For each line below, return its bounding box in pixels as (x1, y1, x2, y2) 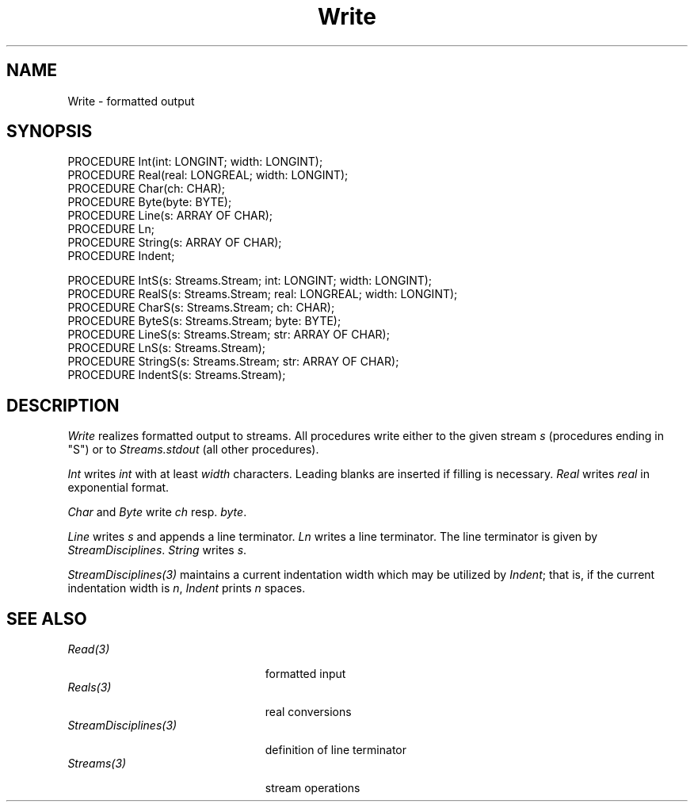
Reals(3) (67, 680, 112, 695)
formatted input (265, 667, 346, 681)
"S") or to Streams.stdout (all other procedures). (67, 442, 319, 457)
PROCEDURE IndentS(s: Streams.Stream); (67, 368, 286, 382)
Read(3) (67, 642, 110, 657)
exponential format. (67, 481, 170, 495)
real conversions (265, 705, 352, 719)
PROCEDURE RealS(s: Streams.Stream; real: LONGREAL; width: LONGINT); (67, 287, 458, 301)
